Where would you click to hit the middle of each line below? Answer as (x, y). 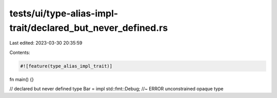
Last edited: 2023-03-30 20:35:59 (46, 43)
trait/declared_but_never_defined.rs (89, 28)
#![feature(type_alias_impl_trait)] (66, 66)
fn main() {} (22, 79)
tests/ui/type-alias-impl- (64, 13)
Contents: (20, 52)
